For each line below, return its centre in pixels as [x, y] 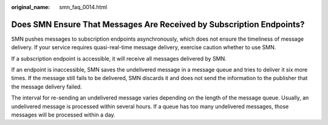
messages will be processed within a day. [63, 115]
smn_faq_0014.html [83, 7]
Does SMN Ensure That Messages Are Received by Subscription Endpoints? [158, 24]
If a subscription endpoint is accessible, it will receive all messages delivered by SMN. [119, 58]
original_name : [31, 7]
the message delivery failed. [46, 86]
